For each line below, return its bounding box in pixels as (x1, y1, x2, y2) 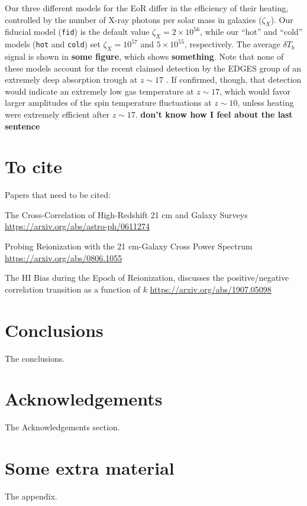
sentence (5, 119, 40, 132)
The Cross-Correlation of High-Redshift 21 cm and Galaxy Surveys (5, 208, 248, 220)
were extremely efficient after (5, 108, 110, 120)
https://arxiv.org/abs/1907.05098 (150, 283, 272, 295)
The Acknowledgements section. (5, 421, 120, 433)
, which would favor (219, 85, 291, 97)
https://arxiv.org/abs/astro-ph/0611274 (5, 220, 150, 232)
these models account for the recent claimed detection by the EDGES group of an (5, 61, 302, 74)
